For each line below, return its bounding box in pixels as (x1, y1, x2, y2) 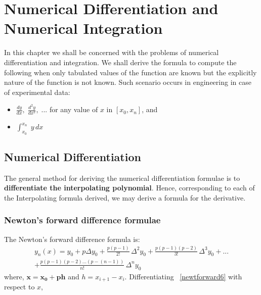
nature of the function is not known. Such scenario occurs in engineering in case (4, 77, 251, 87)
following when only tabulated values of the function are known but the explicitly (4, 67, 257, 77)
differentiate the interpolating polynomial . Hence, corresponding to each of (4, 182, 255, 193)
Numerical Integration (4, 18, 163, 38)
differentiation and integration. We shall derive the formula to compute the (4, 57, 237, 67)
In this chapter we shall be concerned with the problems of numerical (4, 47, 219, 58)
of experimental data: (4, 86, 70, 97)
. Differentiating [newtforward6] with (124, 271, 242, 281)
